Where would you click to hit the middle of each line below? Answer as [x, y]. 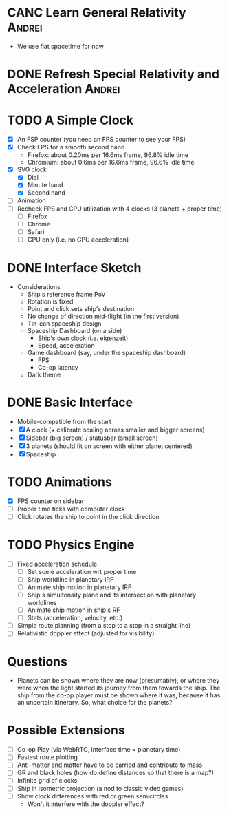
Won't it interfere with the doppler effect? [86, 804]
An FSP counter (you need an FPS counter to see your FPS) [101, 140]
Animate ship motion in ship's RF [74, 610]
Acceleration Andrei [64, 89]
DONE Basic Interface [70, 402]
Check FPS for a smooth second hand [71, 147]
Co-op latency [58, 367]
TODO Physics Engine [71, 544]
